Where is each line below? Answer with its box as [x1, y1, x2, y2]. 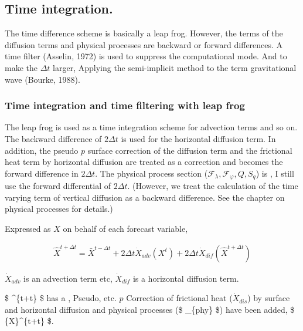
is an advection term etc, [23, 272, 113, 284]
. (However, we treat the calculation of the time [127, 180, 298, 192]
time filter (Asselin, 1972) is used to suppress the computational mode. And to [5, 50, 287, 62]
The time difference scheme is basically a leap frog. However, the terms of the [5, 27, 283, 39]
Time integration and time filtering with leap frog [5, 98, 245, 113]
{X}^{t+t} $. [5, 315, 54, 327]
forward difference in [5, 167, 79, 179]
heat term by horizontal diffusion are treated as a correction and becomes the [5, 156, 283, 168]
